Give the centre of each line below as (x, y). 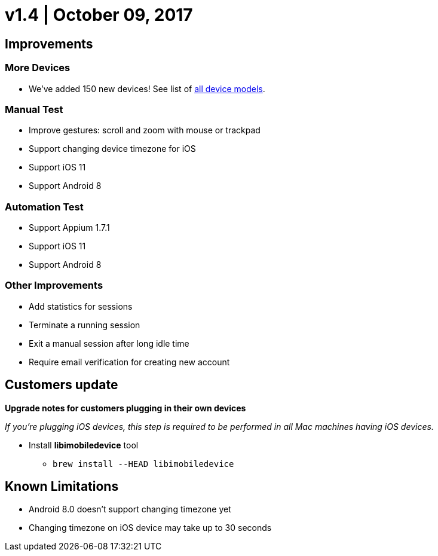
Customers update (62, 385)
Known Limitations (62, 487)
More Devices (38, 68)
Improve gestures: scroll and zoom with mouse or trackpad (145, 130)
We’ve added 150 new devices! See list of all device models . (147, 88)
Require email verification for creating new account (129, 362)
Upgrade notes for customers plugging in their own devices (125, 408)
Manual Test (34, 109)
